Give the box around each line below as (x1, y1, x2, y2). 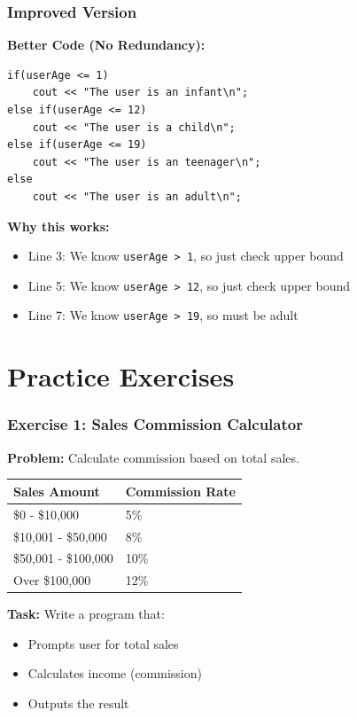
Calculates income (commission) (27, 664, 202, 683)
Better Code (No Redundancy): (7, 35, 206, 54)
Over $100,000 (13, 571, 91, 589)
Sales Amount (13, 481, 100, 500)
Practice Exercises (7, 358, 235, 394)
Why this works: (7, 216, 110, 235)
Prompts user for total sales (27, 634, 179, 652)
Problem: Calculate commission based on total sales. (7, 448, 299, 466)
